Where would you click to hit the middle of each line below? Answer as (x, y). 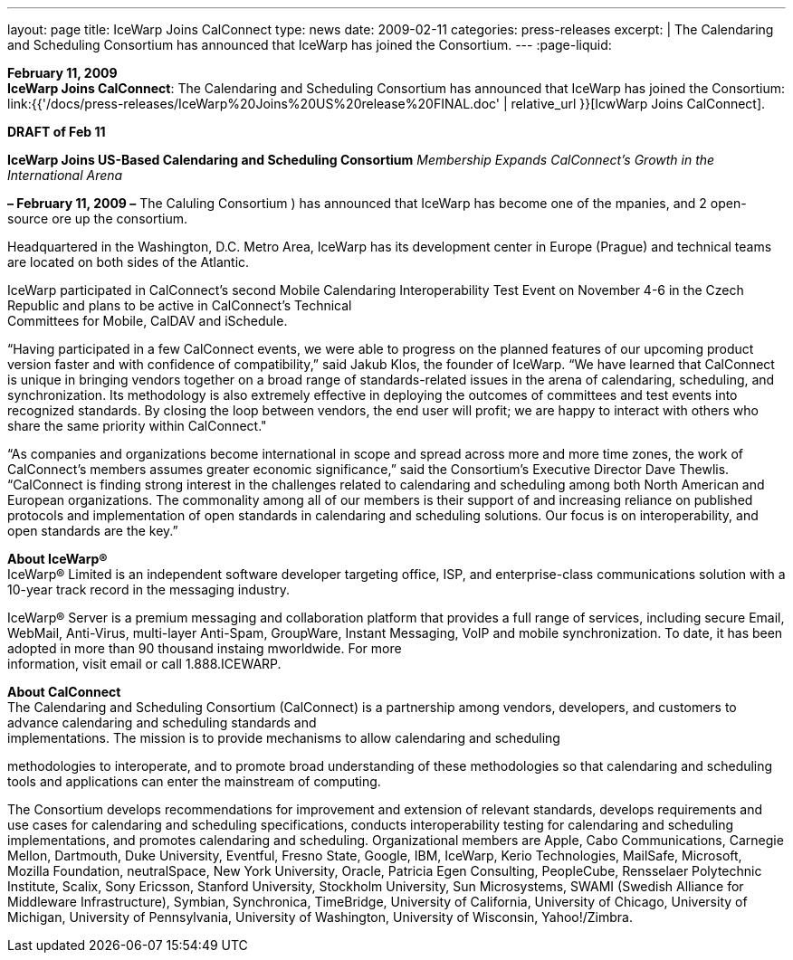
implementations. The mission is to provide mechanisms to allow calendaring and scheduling (284, 738)
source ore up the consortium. (97, 219)
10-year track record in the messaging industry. (149, 589)
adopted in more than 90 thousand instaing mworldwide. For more (205, 648)
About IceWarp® (57, 559)
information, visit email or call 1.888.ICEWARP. (144, 664)
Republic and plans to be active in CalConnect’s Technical (180, 305)
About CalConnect (64, 692)
